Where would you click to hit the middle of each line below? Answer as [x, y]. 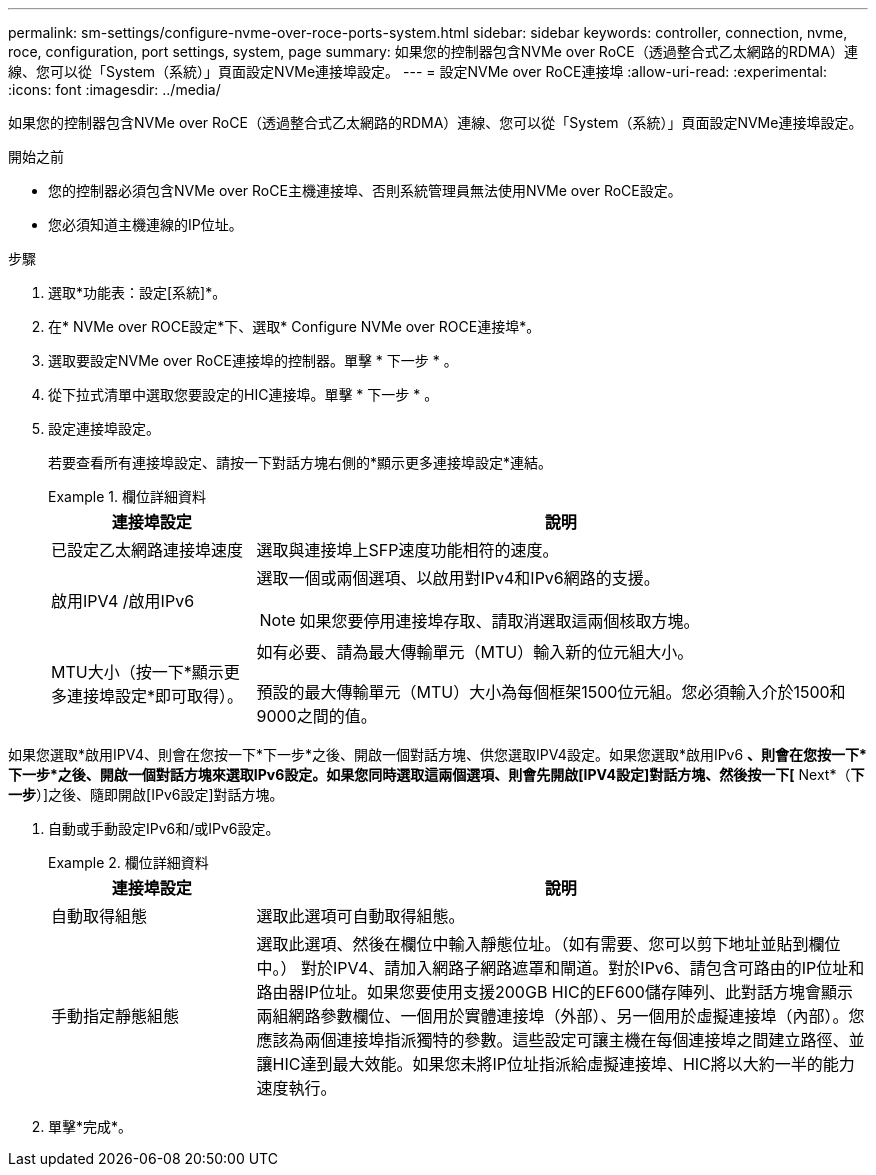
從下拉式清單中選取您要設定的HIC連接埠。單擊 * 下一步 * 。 [243, 394]
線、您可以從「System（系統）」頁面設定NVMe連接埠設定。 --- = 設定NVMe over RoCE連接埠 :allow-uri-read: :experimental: [417, 71]
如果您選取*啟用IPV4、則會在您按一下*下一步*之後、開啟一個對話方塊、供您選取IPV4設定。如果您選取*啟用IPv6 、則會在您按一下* [437, 754]
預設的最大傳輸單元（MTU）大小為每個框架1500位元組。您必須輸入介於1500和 [551, 692]
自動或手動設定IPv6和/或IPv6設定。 [164, 828]
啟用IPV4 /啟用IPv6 [123, 601]
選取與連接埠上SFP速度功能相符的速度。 [407, 550]
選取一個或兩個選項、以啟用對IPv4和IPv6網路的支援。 [458, 578]
